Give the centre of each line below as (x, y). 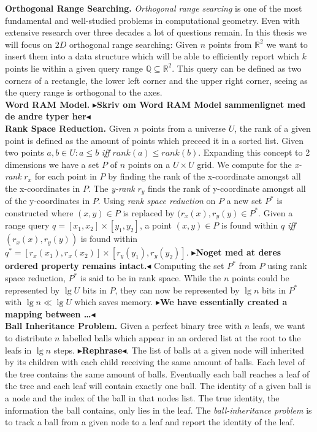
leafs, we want (279, 326)
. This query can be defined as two (237, 68)
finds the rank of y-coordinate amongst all (227, 188)
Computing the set (189, 266)
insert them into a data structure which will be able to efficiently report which (152, 56)
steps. (64, 350)
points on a (149, 164)
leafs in (18, 350)
